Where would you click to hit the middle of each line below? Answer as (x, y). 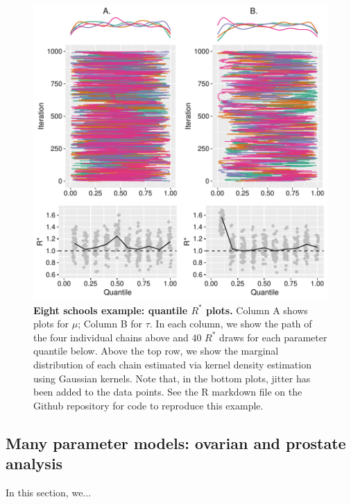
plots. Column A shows (257, 310)
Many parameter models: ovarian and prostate (176, 442)
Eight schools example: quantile (111, 310)
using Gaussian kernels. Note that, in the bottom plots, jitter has (172, 378)
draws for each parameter (273, 337)
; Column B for (110, 324)
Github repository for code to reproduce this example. (148, 405)
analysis (34, 463)
